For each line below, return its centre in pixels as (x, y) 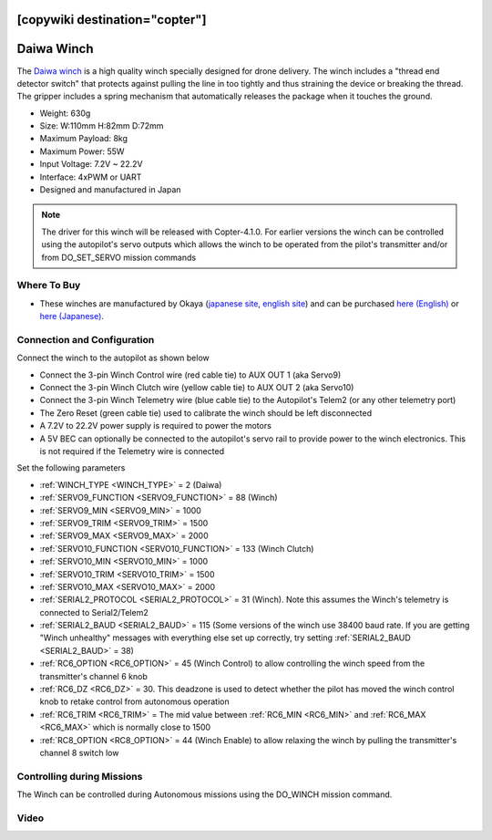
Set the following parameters (71, 468)
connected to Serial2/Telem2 (94, 612)
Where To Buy (49, 285)
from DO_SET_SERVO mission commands (118, 257)
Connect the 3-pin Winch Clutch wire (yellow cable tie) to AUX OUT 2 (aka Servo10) (197, 388)
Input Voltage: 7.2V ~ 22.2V (91, 164)
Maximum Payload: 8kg (83, 139)
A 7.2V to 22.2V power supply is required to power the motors (156, 426)
